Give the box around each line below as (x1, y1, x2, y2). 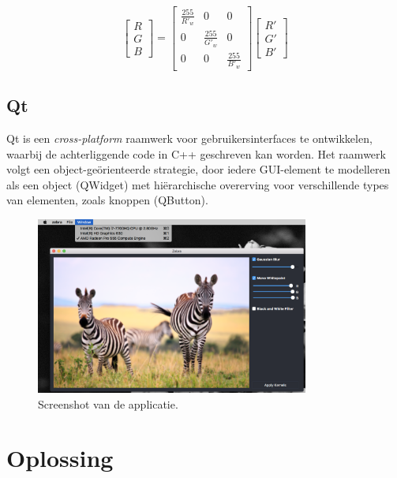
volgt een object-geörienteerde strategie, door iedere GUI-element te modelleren (6, 161, 391, 177)
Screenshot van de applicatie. (38, 395, 178, 412)
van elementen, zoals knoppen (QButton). (6, 192, 208, 208)
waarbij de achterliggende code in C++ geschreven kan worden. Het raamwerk (6, 145, 386, 162)
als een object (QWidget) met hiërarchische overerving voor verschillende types (6, 176, 389, 192)
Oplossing (6, 442, 114, 474)
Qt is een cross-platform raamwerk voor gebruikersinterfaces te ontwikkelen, (6, 130, 373, 147)
